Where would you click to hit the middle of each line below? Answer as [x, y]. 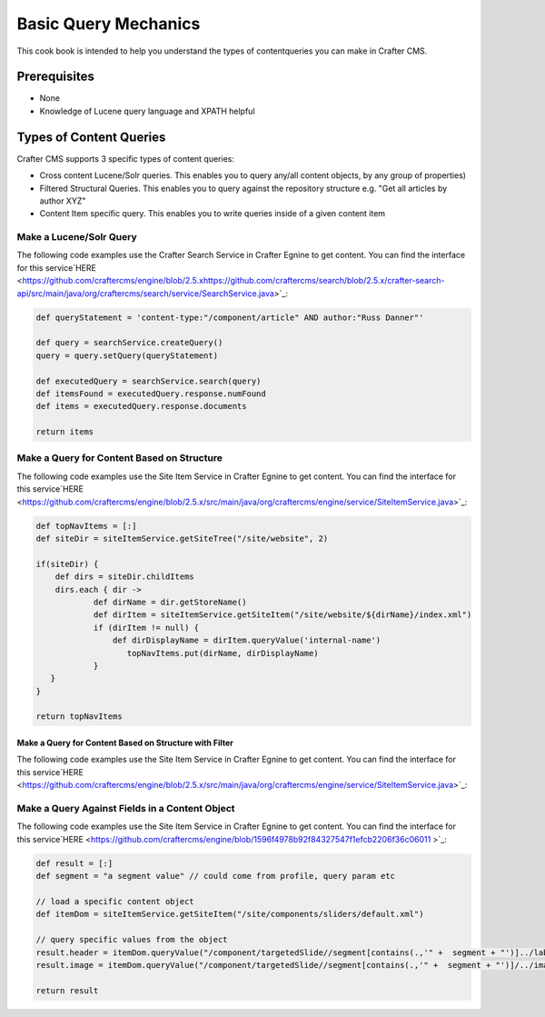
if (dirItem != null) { [146, 628]
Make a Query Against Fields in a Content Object [126, 809]
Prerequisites [55, 77]
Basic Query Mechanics [109, 24]
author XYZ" [63, 201]
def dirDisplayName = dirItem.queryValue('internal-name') [247, 640]
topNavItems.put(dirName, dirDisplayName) [223, 653]
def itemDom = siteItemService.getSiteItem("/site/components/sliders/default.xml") [230, 914]
